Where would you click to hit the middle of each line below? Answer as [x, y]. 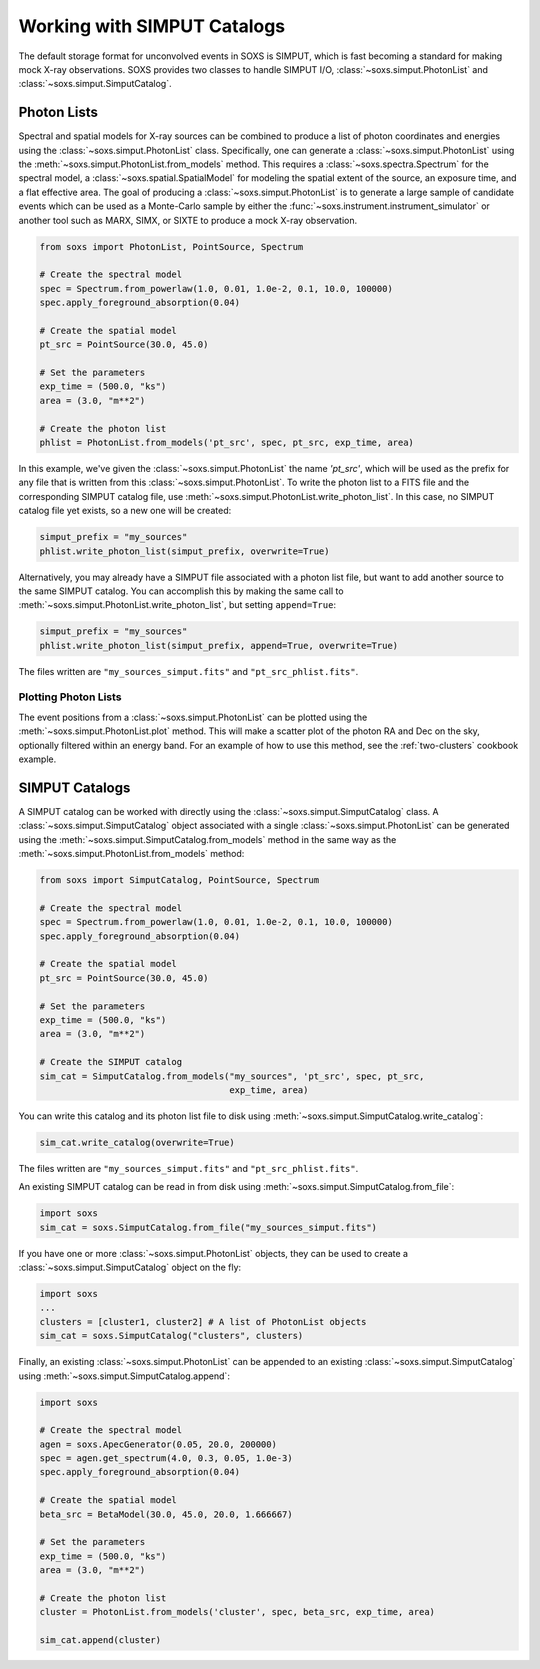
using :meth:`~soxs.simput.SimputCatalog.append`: [124, 1376]
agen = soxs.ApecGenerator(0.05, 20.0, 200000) [158, 1444]
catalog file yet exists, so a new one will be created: [125, 511]
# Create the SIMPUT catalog [111, 1062]
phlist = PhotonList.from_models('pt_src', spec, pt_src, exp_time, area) [227, 443]
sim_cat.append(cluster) [100, 1640]
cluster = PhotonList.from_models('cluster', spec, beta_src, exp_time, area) [237, 1612]
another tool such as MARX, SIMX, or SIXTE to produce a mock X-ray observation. [188, 220]
